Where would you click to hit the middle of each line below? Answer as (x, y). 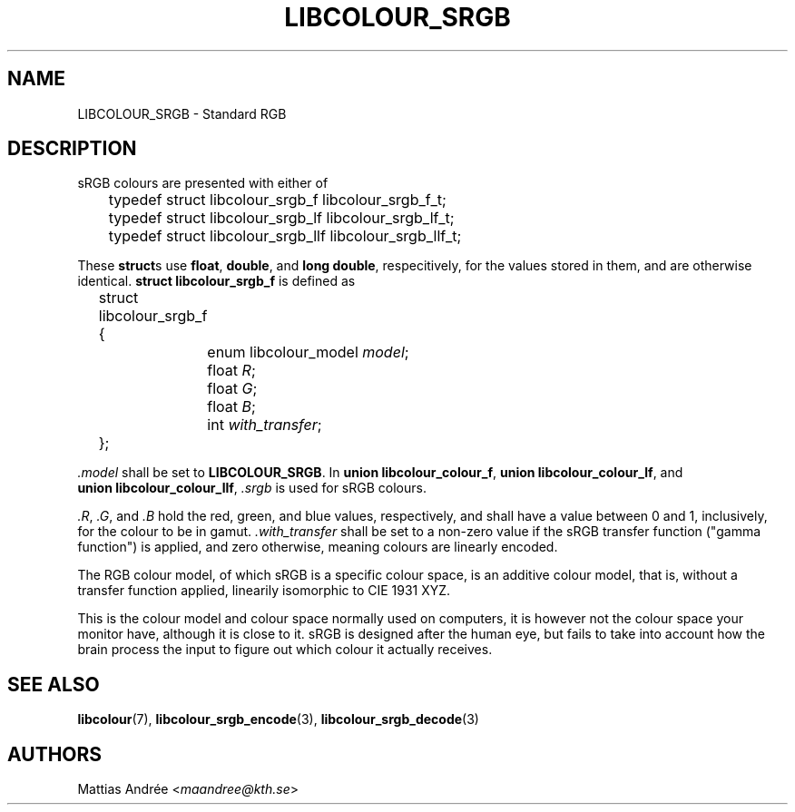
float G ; (232, 389)
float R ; (231, 371)
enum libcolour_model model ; (308, 352)
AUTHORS (55, 754)
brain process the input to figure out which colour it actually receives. (285, 650)
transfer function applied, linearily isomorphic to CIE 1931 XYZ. (264, 591)
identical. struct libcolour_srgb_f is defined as (216, 281)
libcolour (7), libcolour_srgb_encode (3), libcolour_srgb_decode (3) (278, 719)
